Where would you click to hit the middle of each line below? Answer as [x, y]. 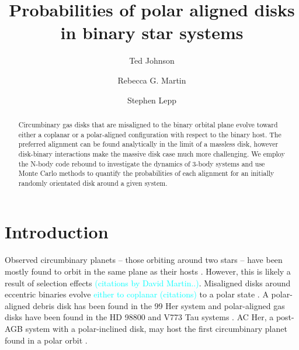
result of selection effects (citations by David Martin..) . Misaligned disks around [148, 283]
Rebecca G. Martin [152, 80]
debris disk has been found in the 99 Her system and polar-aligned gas [159, 305]
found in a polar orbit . [46, 340]
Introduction [57, 232]
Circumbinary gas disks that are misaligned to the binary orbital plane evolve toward [148, 124]
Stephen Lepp [152, 100]
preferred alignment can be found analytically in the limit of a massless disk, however [148, 144]
